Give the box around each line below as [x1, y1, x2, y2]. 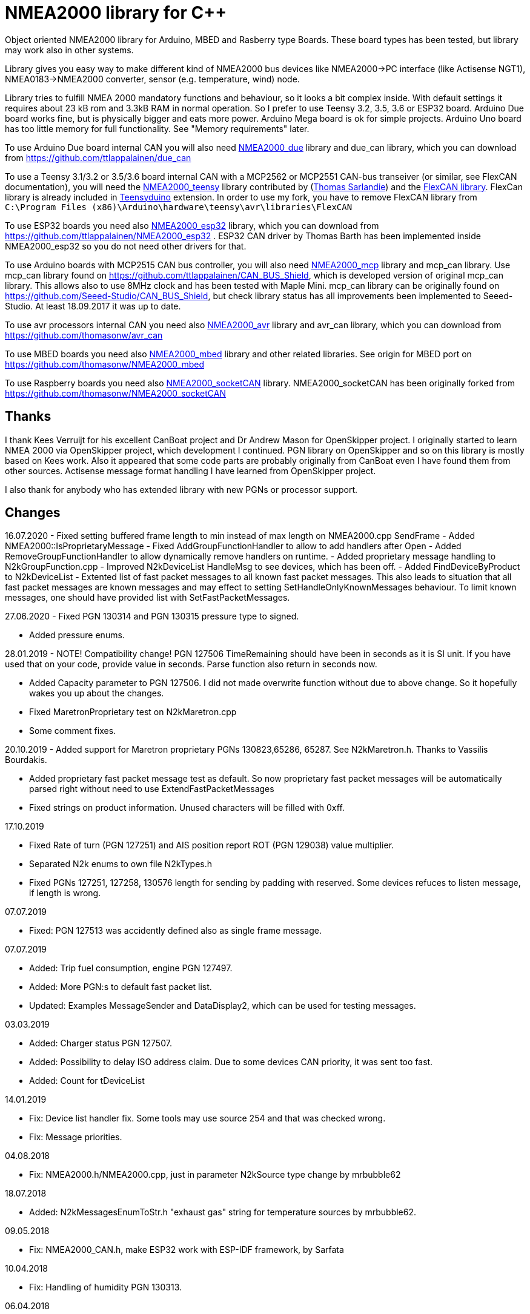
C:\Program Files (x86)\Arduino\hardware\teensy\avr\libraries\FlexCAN [5, 202, 353, 212]
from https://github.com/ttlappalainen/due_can [5, 152, 191, 163]
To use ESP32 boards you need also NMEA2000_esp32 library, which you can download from [5, 220, 379, 231]
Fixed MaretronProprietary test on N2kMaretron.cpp [29, 707, 237, 718]
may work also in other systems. [5, 44, 134, 55]
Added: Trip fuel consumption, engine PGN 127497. [29, 963, 233, 974]
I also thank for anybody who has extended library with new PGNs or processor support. [5, 484, 358, 495]
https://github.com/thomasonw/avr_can [5, 329, 163, 340]
